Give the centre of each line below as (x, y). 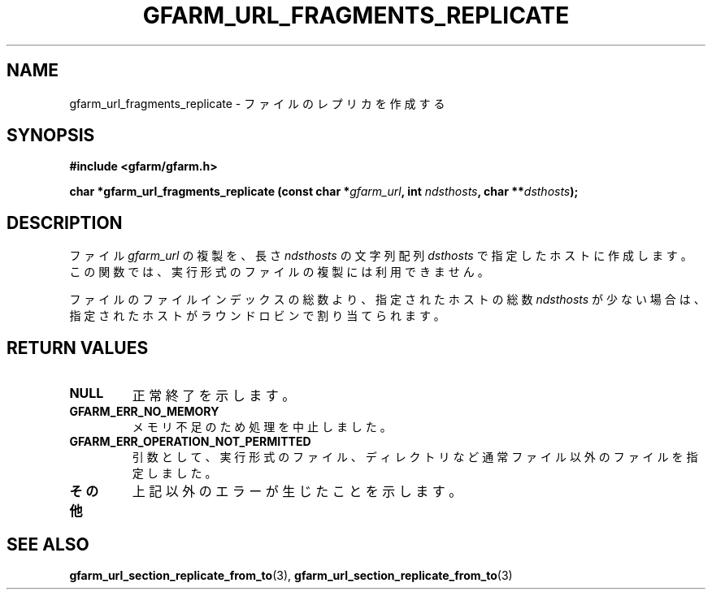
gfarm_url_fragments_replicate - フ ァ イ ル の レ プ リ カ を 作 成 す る (257, 103)
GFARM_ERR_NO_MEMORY (144, 412)
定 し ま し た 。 (174, 473)
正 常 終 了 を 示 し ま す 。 (214, 396)
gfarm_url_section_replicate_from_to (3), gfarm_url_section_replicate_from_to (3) (291, 575)
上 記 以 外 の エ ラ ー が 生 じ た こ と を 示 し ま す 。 (297, 492)
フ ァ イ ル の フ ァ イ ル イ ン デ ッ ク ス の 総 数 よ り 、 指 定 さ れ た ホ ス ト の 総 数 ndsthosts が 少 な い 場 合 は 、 (387, 300)
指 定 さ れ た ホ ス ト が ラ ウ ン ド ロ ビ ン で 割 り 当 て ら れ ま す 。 (257, 316)
